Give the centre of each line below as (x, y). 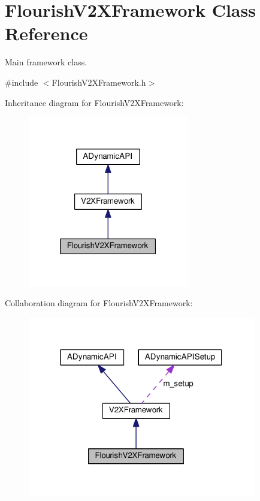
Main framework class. (46, 62)
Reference (46, 33)
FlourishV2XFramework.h (99, 82)
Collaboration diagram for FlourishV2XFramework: (99, 303)
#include (22, 82)
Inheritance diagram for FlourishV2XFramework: (94, 102)
